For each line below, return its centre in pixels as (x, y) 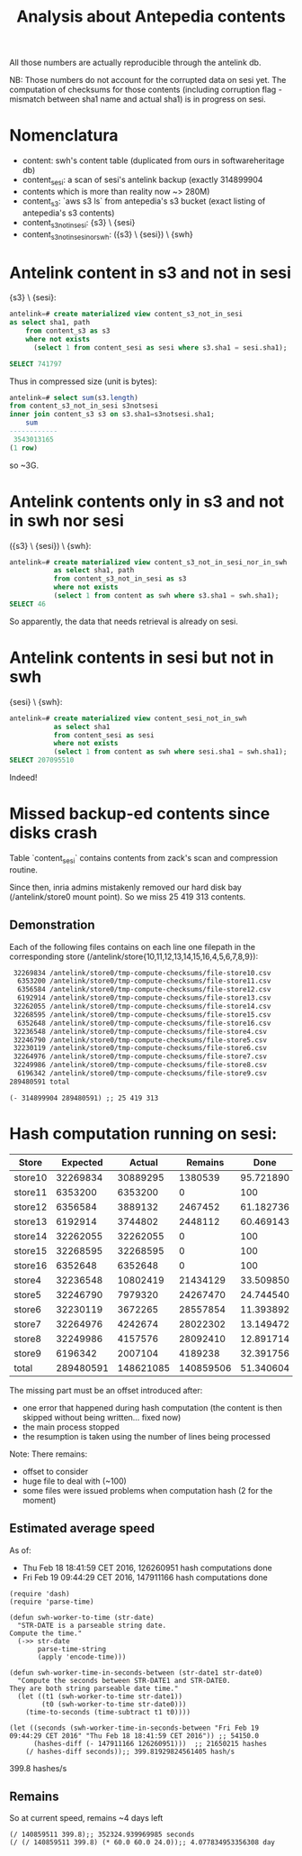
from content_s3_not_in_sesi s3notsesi (84, 406)
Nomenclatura (64, 136)
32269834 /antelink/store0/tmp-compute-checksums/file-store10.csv (142, 973)
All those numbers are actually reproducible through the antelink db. (135, 63)
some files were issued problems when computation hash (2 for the (147, 1490)
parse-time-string (71, 1649)
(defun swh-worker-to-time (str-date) (82, 1617)
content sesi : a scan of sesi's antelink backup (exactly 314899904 (142, 180)
